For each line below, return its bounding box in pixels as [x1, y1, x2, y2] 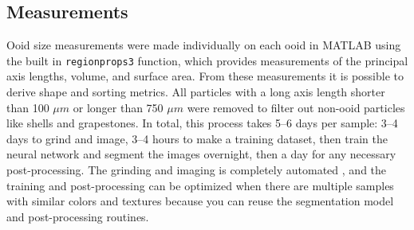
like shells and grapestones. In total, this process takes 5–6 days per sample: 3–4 [6, 115, 398, 131]
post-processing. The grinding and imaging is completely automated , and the [6, 162, 387, 178]
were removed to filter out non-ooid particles [187, 99, 405, 115]
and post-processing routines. [6, 208, 149, 224]
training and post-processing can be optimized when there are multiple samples [6, 177, 394, 193]
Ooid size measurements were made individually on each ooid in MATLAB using [6, 37, 401, 53]
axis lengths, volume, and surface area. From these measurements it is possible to [6, 68, 404, 84]
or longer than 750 [73, 99, 164, 115]
